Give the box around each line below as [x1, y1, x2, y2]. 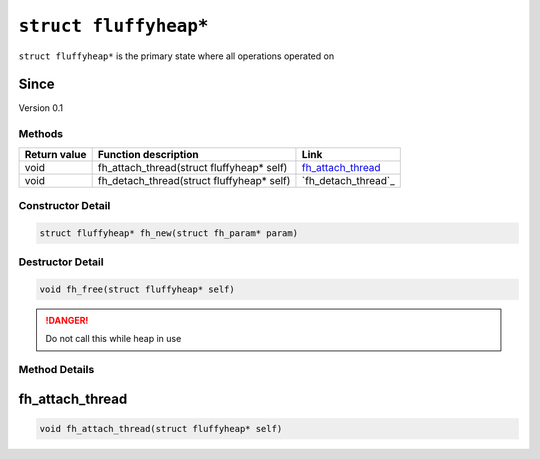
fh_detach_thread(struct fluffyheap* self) [97, 173, 291, 187]
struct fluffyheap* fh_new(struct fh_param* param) [39, 227, 299, 239]
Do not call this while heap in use [45, 333, 182, 345]
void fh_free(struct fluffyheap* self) [39, 283, 235, 295]
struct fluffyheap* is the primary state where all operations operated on [18, 50, 335, 62]
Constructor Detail [18, 198, 111, 212]
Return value [24, 147, 87, 161]
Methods [18, 127, 64, 141]
